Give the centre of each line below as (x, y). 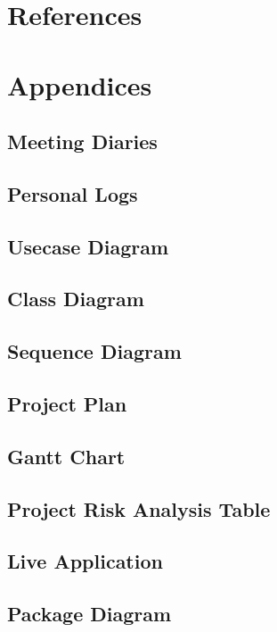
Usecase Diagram (88, 246)
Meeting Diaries (82, 141)
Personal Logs (73, 193)
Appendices (80, 84)
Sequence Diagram (94, 351)
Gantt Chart (66, 456)
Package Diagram (90, 614)
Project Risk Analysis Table (139, 508)
